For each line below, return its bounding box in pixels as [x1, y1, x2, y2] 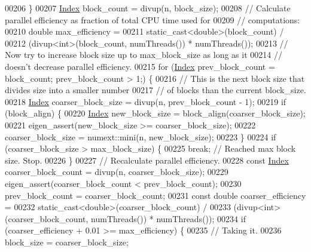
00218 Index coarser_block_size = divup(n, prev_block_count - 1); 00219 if [5, 95, 286, 107]
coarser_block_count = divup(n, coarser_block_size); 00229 [5, 165, 228, 178]
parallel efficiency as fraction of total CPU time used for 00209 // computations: [5, 13, 300, 26]
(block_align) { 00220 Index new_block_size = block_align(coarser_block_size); [5, 107, 306, 119]
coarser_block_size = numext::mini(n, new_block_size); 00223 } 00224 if [5, 130, 276, 143]
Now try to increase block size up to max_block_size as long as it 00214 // [5, 48, 282, 61]
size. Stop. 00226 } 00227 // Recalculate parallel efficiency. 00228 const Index [5, 153, 289, 166]
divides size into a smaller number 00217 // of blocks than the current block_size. [5, 84, 306, 96]
